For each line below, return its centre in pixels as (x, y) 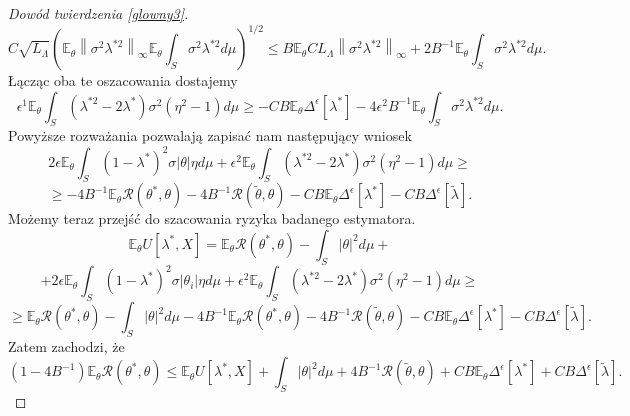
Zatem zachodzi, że (66, 345)
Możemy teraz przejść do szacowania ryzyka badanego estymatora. (212, 218)
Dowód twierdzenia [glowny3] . (98, 13)
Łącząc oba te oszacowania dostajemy (123, 80)
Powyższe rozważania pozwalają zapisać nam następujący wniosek (210, 135)
